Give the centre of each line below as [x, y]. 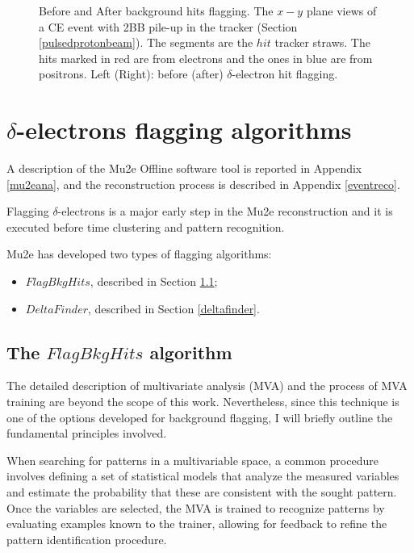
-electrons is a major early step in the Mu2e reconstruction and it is [225, 211]
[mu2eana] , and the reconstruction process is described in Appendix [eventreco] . [203, 184]
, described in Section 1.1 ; [154, 281]
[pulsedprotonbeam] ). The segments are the [146, 42]
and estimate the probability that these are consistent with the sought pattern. [202, 492]
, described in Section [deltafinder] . [174, 308]
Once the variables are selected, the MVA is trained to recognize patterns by [196, 507]
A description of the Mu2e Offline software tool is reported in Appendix [184, 168]
